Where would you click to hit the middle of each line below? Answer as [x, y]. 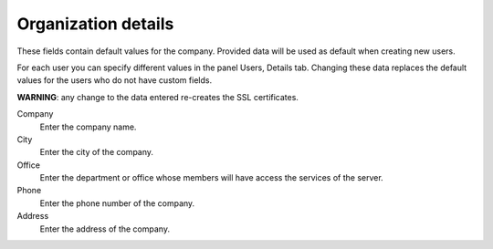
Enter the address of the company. [105, 229]
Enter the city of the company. [97, 152]
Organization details [95, 24]
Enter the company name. [88, 127]
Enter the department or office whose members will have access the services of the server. [211, 178]
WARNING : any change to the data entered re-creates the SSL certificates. [157, 97]
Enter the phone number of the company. [117, 203]
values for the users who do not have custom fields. [115, 80]
